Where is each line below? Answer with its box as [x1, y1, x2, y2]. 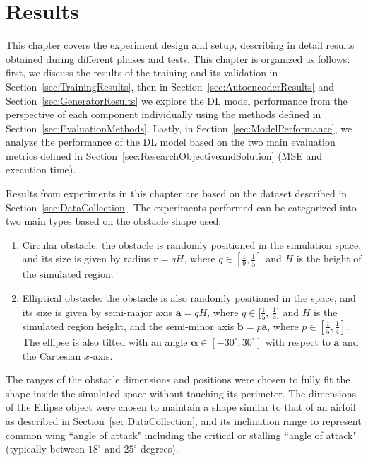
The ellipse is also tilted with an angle [22, 334, 188, 349]
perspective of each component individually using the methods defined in [6, 107, 321, 122]
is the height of [296, 251, 362, 266]
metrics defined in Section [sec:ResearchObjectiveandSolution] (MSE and [6, 148, 322, 163]
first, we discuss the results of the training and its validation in [6, 65, 278, 80]
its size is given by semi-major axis [22, 304, 173, 319]
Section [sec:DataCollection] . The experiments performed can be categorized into [6, 199, 357, 214]
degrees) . [140, 441, 179, 456]
